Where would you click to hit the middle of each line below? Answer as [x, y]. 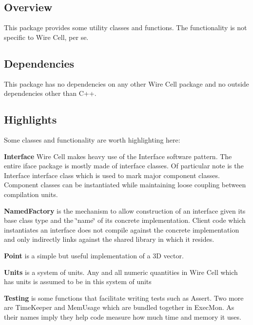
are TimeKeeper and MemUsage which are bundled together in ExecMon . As [119, 307]
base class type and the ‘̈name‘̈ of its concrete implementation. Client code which [125, 220]
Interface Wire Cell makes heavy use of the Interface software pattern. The [118, 156]
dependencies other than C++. [50, 93]
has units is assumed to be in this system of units [78, 281]
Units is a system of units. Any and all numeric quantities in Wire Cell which [121, 272]
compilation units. [31, 194]
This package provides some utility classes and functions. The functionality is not [126, 27]
